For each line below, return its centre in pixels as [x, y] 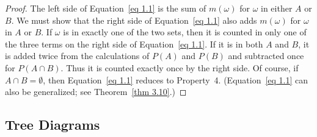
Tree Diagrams [53, 125]
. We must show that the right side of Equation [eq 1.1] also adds [134, 20]
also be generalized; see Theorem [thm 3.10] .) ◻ [96, 92]
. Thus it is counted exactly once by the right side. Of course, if [180, 67]
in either [277, 8]
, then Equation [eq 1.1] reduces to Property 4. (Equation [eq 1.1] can [176, 79]
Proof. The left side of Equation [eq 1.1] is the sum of [106, 8]
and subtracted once [266, 56]
